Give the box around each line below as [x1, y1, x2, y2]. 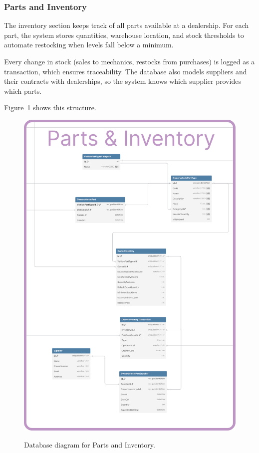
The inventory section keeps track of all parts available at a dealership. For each [4, 20, 249, 30]
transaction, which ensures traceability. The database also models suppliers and [4, 66, 247, 76]
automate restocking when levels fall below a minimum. [4, 39, 174, 50]
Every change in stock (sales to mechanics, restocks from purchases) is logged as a [4, 56, 255, 66]
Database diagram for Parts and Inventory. [24, 439, 155, 450]
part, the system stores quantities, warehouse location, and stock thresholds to [4, 29, 244, 40]
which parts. [4, 85, 42, 96]
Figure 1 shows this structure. [4, 102, 96, 113]
